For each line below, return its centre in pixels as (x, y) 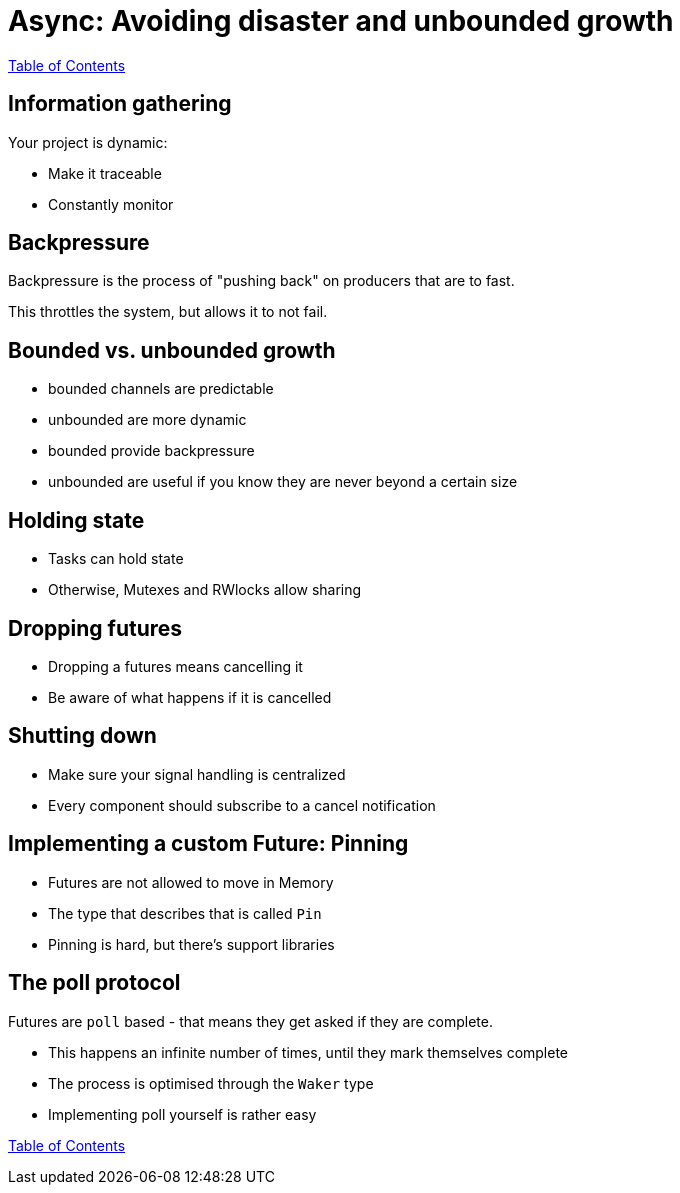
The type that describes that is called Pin (185, 913)
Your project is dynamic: (88, 142)
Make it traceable (105, 173)
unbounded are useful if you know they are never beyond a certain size (283, 482)
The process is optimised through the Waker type (211, 1083)
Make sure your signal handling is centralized (197, 774)
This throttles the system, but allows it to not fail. (168, 312)
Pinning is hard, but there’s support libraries (191, 944)
